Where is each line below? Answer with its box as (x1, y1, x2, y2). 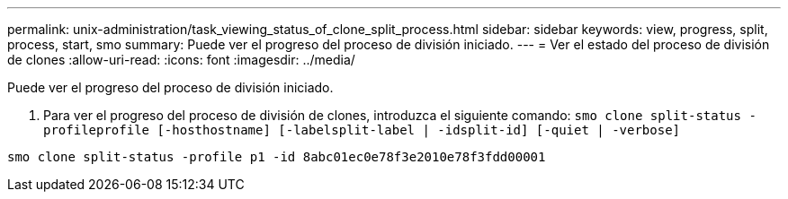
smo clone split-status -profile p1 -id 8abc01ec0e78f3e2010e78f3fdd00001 (7, 150, 546, 164)
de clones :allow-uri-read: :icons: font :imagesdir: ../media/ (7, 52, 355, 67)
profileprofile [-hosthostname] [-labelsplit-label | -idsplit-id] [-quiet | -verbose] (43, 123, 681, 137)
